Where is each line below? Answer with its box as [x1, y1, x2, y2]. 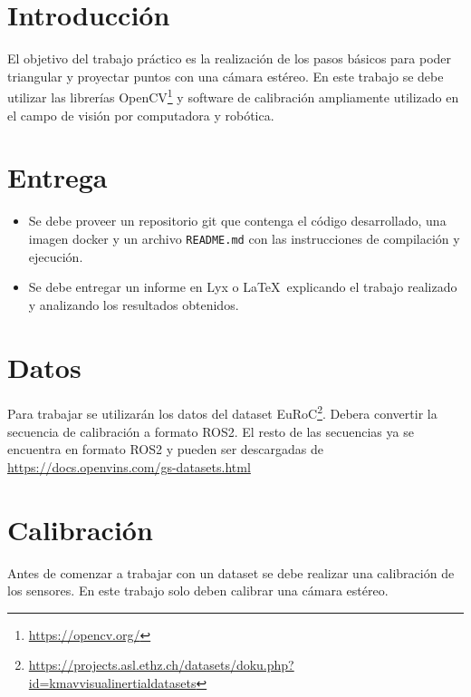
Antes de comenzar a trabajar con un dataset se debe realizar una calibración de [7, 563, 455, 582]
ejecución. [28, 247, 83, 266]
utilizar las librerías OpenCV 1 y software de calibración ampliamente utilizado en [7, 85, 459, 106]
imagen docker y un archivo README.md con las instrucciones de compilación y [28, 228, 460, 247]
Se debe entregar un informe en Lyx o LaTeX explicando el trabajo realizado [28, 277, 457, 296]
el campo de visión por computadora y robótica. [7, 105, 274, 124]
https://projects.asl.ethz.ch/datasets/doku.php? [28, 655, 294, 674]
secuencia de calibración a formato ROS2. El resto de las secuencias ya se [7, 421, 414, 440]
